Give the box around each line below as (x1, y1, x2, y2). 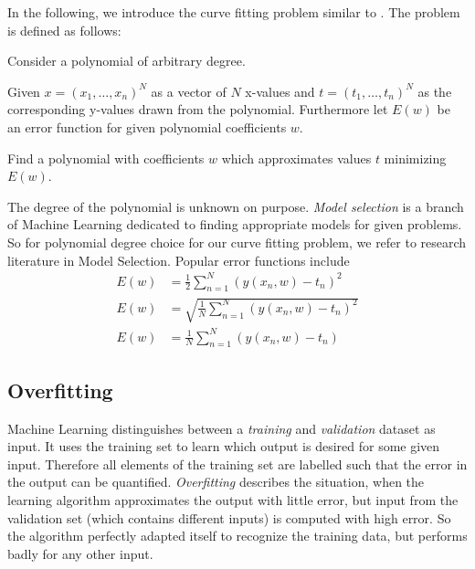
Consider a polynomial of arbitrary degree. (7, 51, 246, 70)
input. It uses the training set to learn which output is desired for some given (7, 437, 440, 456)
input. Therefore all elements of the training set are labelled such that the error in (7, 454, 468, 473)
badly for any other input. (7, 543, 153, 563)
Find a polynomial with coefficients (7, 148, 205, 167)
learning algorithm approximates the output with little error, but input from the (7, 490, 459, 509)
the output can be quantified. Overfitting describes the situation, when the (7, 472, 425, 491)
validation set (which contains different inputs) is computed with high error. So (7, 508, 451, 527)
